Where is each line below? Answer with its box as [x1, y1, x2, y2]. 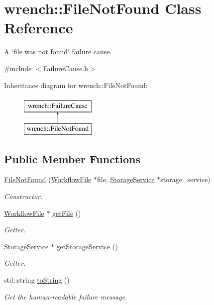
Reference [4, 17, 73, 38]
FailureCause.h [43, 63, 89, 73]
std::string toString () [4, 275, 70, 285]
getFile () [52, 207, 81, 218]
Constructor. [4, 191, 43, 202]
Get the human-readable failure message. [4, 291, 127, 302]
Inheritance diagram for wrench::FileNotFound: [4, 80, 148, 90]
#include [4, 63, 32, 73]
